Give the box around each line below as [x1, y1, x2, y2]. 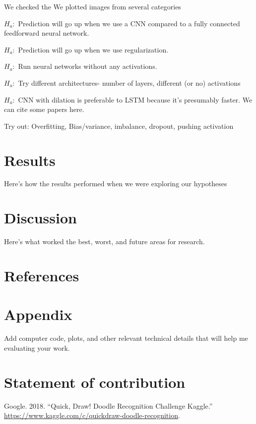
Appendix [4, 304, 72, 324]
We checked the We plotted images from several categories [4, 1, 181, 11]
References [4, 265, 79, 285]
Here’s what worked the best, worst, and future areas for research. [4, 236, 205, 247]
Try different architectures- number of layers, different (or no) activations [18, 77, 241, 88]
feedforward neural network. [4, 28, 89, 38]
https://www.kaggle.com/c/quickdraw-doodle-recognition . [4, 410, 180, 421]
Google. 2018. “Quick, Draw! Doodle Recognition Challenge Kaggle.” [4, 400, 213, 411]
